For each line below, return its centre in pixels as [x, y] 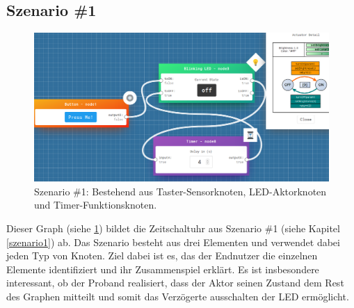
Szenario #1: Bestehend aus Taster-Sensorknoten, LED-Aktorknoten [180, 191]
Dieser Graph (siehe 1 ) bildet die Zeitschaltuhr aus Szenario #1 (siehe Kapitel [173, 228]
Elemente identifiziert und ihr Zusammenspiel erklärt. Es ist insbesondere [163, 269]
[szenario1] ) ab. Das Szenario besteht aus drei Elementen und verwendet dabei [173, 242]
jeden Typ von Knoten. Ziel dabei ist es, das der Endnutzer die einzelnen [162, 256]
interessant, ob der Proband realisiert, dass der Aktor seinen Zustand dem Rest [175, 283]
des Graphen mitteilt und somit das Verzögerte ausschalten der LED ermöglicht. [178, 297]
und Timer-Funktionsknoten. [96, 205]
